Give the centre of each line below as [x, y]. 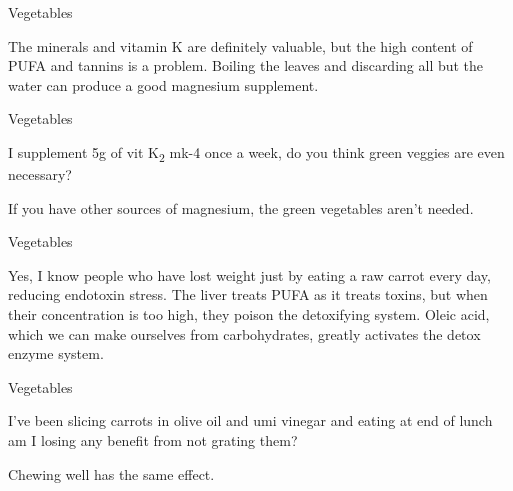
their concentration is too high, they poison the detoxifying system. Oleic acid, [249, 314]
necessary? [40, 174]
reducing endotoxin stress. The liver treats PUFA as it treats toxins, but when [248, 294]
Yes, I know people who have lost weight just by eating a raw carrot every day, [249, 274]
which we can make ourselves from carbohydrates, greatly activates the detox [244, 333]
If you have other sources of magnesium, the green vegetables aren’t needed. [241, 207]
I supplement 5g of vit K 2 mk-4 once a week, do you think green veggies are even [256, 153]
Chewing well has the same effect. [111, 473]
